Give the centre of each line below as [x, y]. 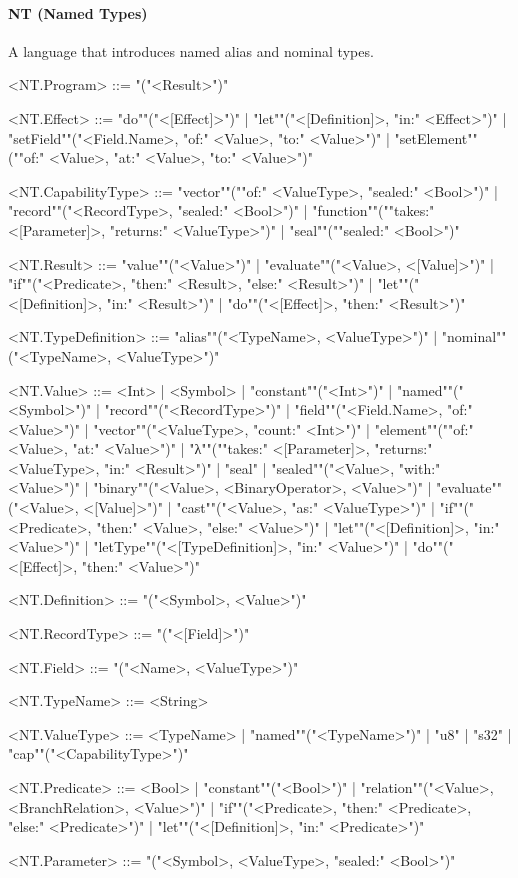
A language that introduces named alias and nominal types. [191, 50]
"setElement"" [436, 137]
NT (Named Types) [78, 12]
